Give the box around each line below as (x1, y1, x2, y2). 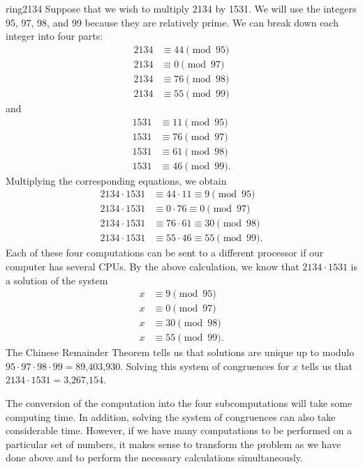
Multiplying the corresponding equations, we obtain (6, 173, 227, 187)
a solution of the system (6, 272, 108, 287)
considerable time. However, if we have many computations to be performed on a (6, 423, 353, 438)
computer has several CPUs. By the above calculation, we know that (6, 259, 299, 273)
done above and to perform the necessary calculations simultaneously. (6, 450, 303, 465)
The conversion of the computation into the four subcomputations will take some (6, 396, 353, 410)
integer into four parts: (6, 29, 103, 43)
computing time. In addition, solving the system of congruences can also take (6, 409, 336, 424)
